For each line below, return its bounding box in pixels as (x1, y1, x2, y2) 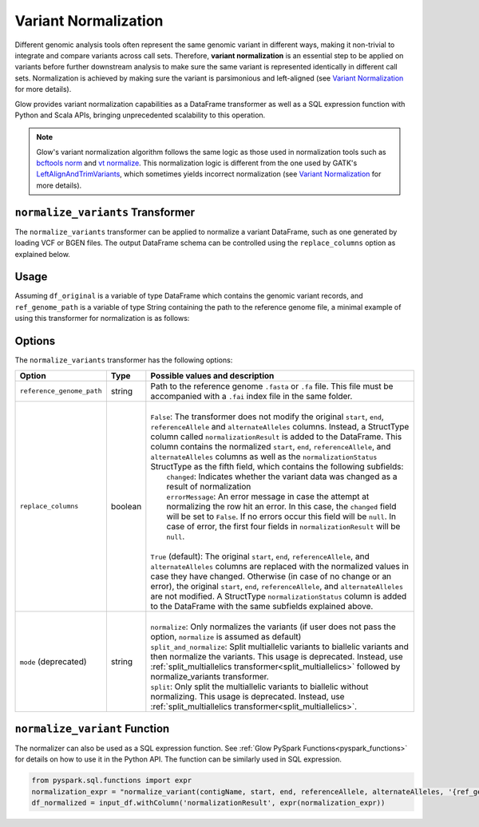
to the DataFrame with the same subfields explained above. (150, 600, 374, 611)
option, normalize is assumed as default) (150, 631, 302, 642)
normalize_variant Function (14, 722, 170, 735)
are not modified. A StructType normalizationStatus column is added (150, 591, 407, 602)
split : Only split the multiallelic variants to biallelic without (150, 681, 369, 692)
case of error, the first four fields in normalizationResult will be (166, 520, 401, 532)
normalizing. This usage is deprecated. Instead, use (150, 690, 345, 702)
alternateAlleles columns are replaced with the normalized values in (150, 560, 409, 572)
